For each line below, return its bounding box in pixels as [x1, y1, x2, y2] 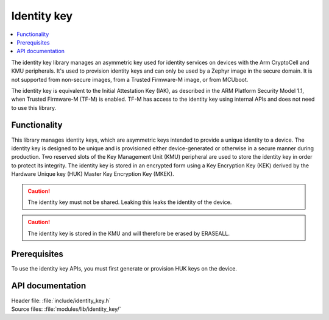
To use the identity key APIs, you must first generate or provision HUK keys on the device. [11, 264, 238, 272]
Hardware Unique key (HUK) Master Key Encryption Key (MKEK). [11, 170, 174, 178]
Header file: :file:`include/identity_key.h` [11, 297, 111, 304]
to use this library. [11, 104, 57, 111]
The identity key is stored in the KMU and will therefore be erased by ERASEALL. [27, 230, 230, 237]
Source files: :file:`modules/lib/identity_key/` [11, 305, 121, 313]
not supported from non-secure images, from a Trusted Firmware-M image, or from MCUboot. [11, 76, 249, 83]
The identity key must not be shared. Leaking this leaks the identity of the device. [27, 198, 232, 206]
